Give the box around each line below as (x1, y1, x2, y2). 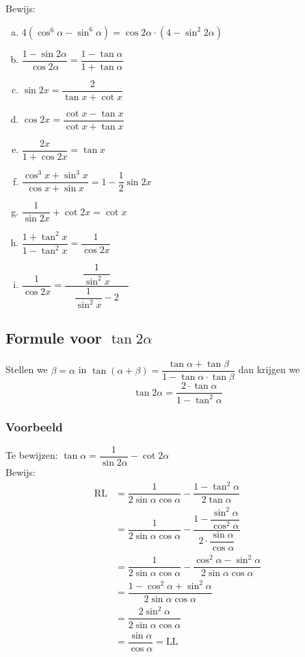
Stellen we (5, 362, 48, 377)
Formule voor (5, 327, 102, 348)
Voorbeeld (5, 418, 63, 435)
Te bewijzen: (5, 448, 58, 462)
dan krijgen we (238, 362, 300, 377)
